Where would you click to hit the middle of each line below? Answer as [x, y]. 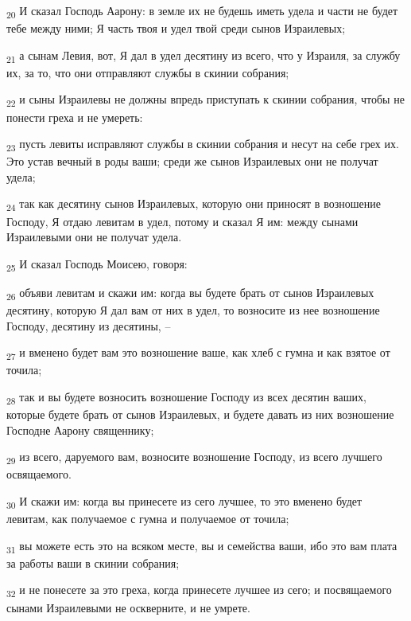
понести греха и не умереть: [75, 117]
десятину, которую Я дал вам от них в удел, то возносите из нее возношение [193, 310]
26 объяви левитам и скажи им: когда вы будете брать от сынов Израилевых [190, 293]
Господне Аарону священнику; [80, 430]
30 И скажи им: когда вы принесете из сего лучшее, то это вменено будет [184, 502]
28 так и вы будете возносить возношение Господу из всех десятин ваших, [186, 397]
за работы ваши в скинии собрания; [93, 562]
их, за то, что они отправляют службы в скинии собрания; [148, 72]
